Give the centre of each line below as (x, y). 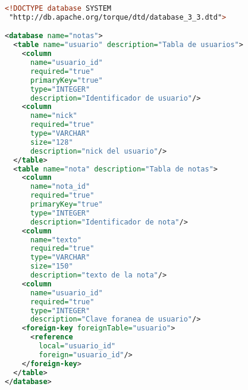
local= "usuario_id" (77, 346)
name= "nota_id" (60, 187)
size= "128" (51, 142)
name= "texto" (56, 240)
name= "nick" (54, 116)
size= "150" (51, 266)
